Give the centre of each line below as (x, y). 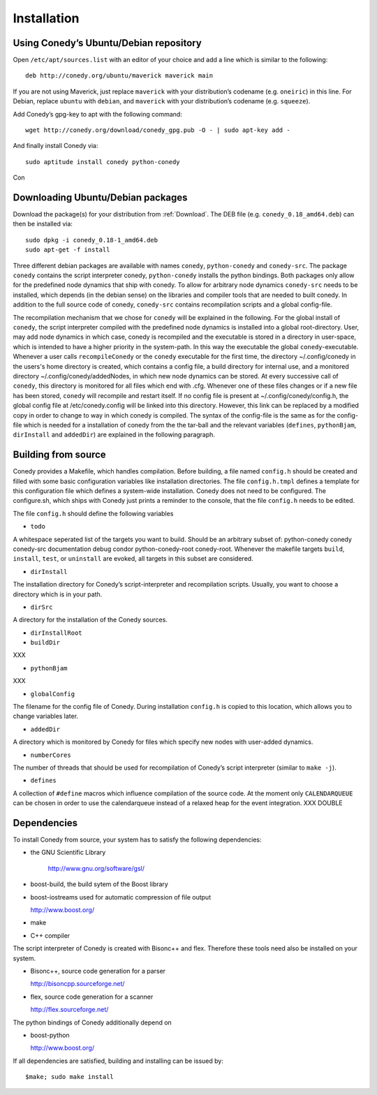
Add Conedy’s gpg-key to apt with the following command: (98, 114)
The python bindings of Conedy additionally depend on (93, 1022)
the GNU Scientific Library (68, 853)
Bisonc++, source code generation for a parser (98, 971)
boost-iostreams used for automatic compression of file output (121, 897)
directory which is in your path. (58, 594)
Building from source (59, 455)
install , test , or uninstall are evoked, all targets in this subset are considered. (133, 559)
